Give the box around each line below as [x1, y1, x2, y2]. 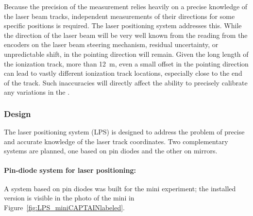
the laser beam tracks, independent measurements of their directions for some [4, 11, 235, 21]
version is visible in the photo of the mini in [4, 193, 135, 203]
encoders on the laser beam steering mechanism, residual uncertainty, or [4, 39, 219, 50]
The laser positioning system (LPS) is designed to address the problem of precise [4, 127, 245, 137]
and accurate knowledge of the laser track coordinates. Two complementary [4, 136, 228, 146]
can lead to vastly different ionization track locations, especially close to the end [4, 68, 242, 78]
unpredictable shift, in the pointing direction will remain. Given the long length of [4, 49, 249, 59]
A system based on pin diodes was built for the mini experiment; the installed [4, 183, 236, 193]
